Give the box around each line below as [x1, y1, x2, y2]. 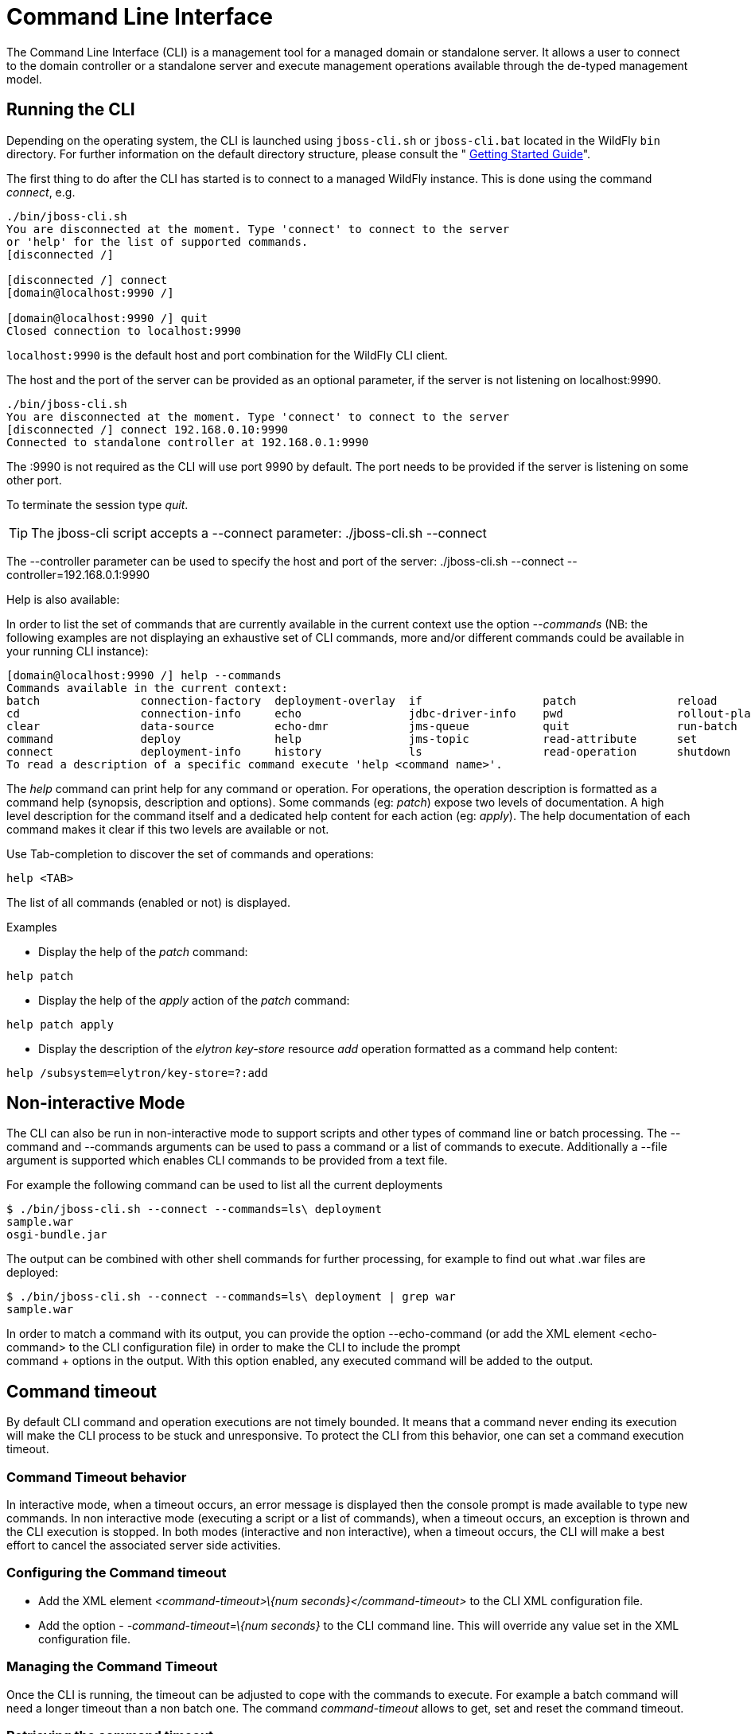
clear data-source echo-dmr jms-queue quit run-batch [6, 719, 737, 733]
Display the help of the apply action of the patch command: [38, 993, 350, 1007]
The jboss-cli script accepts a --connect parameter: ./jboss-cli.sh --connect [31, 524, 487, 541]
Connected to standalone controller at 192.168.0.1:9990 [6, 435, 369, 449]
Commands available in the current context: [6, 681, 289, 694]
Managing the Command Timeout [6, 1658, 218, 1675]
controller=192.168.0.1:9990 [6, 567, 150, 581]
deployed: [6, 1266, 59, 1280]
